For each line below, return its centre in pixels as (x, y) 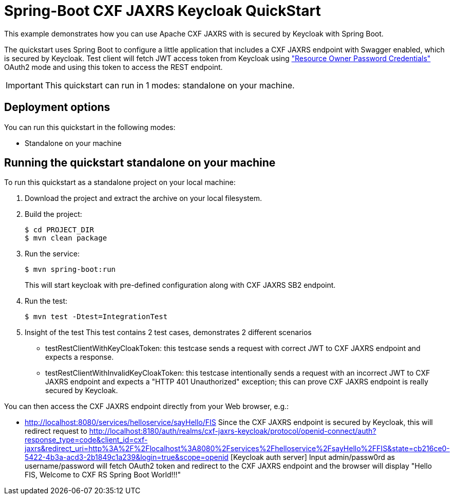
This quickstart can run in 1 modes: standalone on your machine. (170, 85)
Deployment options (57, 107)
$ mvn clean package (66, 238)
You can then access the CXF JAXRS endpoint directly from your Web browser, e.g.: (147, 406)
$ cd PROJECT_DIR (59, 230)
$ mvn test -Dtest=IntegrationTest (96, 317)
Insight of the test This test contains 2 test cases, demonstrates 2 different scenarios (168, 332)
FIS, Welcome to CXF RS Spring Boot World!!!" (103, 475)
